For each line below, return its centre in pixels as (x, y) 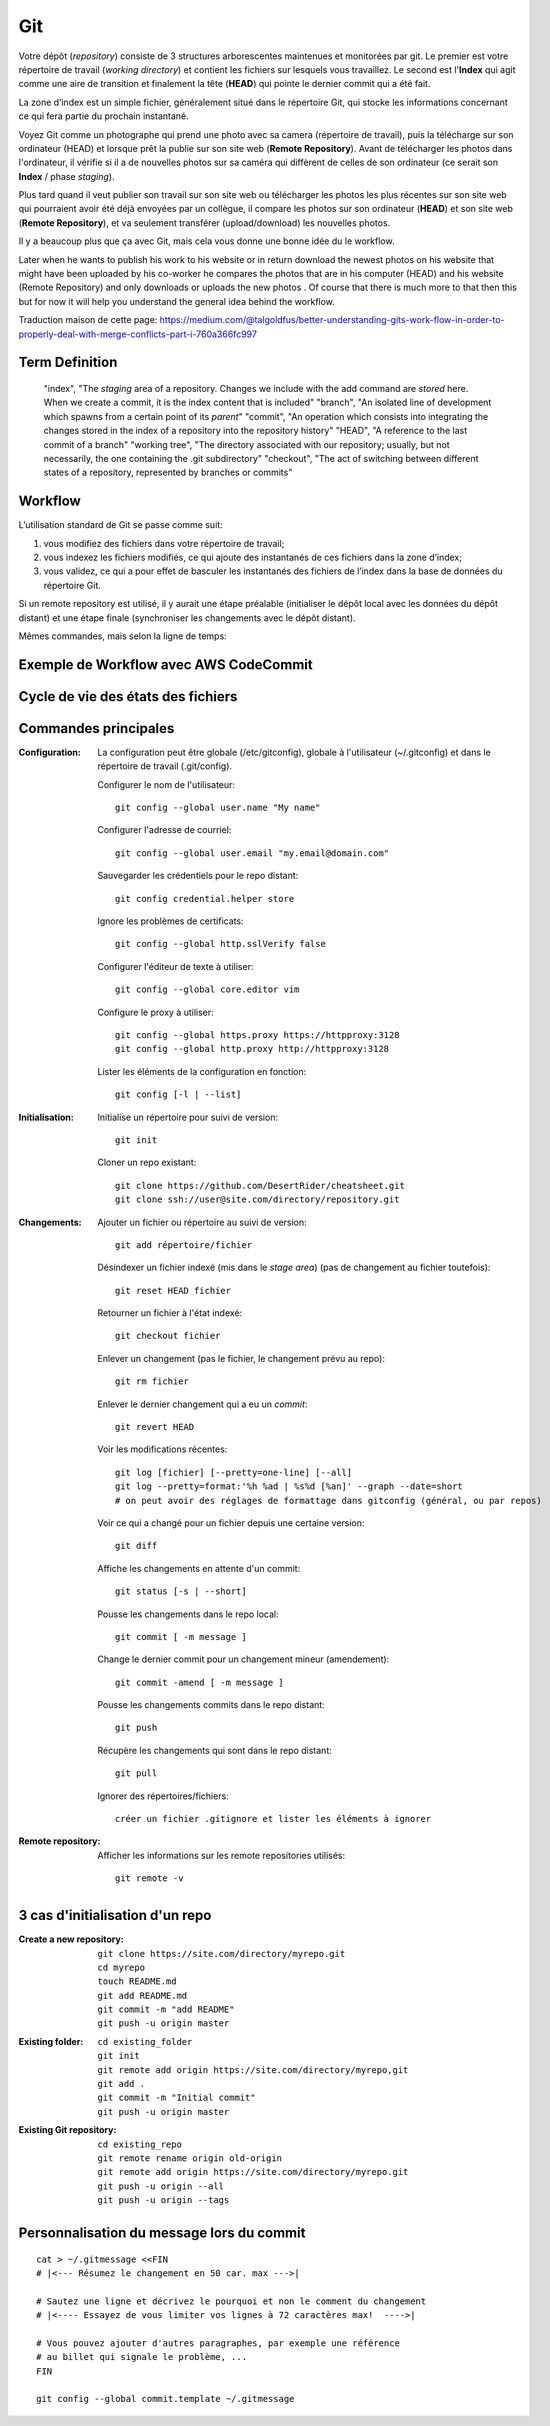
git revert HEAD (155, 1427)
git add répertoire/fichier (184, 1244)
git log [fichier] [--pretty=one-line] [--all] (234, 1472)
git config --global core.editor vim (207, 989)
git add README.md (142, 1995)
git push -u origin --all (161, 2186)
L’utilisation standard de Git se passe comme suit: (121, 525)
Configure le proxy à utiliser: (155, 1012)
